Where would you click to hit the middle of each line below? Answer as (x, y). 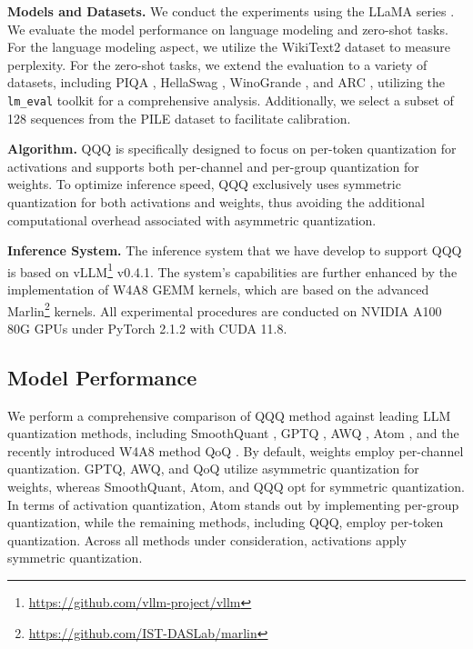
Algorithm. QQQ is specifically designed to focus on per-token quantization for (232, 149)
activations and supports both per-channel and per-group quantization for (213, 166)
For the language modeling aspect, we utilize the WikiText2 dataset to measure (229, 47)
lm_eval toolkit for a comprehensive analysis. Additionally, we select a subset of (231, 100)
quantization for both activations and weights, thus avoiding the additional (216, 202)
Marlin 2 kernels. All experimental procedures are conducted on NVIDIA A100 (225, 309)
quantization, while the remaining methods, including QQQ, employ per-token (226, 522)
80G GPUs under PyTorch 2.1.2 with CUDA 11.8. (147, 328)
